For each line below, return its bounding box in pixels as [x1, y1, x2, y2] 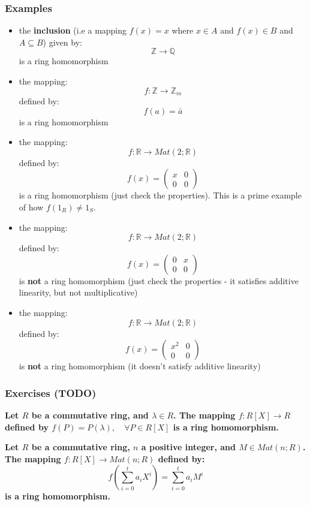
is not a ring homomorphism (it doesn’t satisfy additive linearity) [19, 360, 261, 372]
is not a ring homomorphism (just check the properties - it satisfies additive [19, 274, 299, 287]
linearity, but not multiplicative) [19, 286, 138, 299]
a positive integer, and [141, 441, 236, 453]
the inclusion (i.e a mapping [19, 24, 127, 37]
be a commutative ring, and [31, 408, 149, 421]
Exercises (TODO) [5, 385, 97, 400]
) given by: [43, 35, 82, 48]
